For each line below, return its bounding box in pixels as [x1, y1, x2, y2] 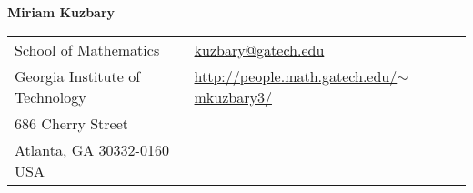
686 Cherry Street [15, 112, 129, 134]
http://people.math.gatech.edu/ [194, 65, 398, 86]
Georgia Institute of [15, 65, 141, 86]
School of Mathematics [15, 38, 160, 60]
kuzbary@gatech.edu [194, 38, 325, 60]
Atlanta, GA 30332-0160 [15, 138, 169, 160]
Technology [15, 86, 86, 107]
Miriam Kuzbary [7, 3, 116, 21]
